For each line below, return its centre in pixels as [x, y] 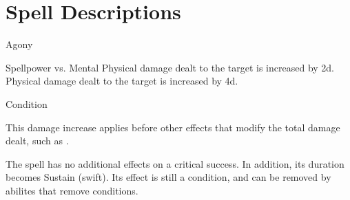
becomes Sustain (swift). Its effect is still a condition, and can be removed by [168, 177]
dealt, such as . [37, 141]
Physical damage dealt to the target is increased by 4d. [122, 81]
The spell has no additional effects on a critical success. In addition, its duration [175, 163]
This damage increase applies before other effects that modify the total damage [173, 127]
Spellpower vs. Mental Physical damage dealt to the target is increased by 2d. [170, 67]
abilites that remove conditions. [72, 190]
